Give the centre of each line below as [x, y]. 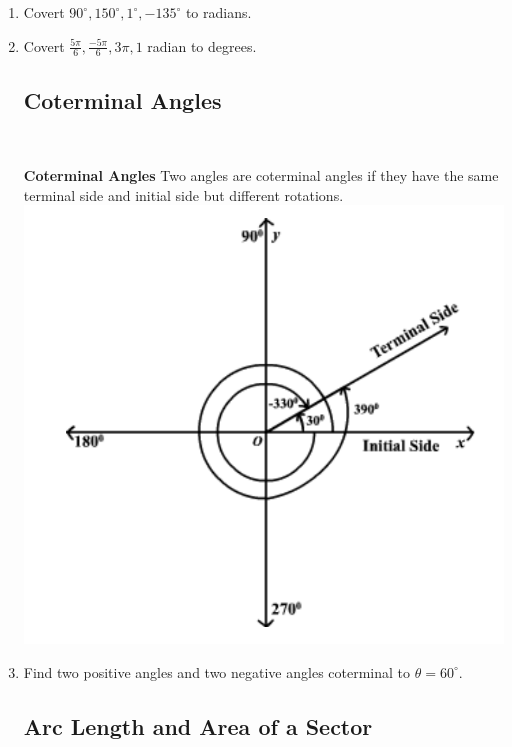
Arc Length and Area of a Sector [198, 725]
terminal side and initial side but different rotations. [183, 194]
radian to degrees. [202, 45]
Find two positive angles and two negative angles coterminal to [217, 671]
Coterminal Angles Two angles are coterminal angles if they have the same [261, 175]
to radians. [218, 12]
